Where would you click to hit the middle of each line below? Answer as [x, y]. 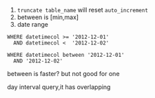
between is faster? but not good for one [63, 74]
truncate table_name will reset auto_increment [82, 10]
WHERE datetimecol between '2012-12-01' [66, 55]
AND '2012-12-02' [38, 61]
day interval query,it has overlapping [59, 87]
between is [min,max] [48, 17]
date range [32, 24]
